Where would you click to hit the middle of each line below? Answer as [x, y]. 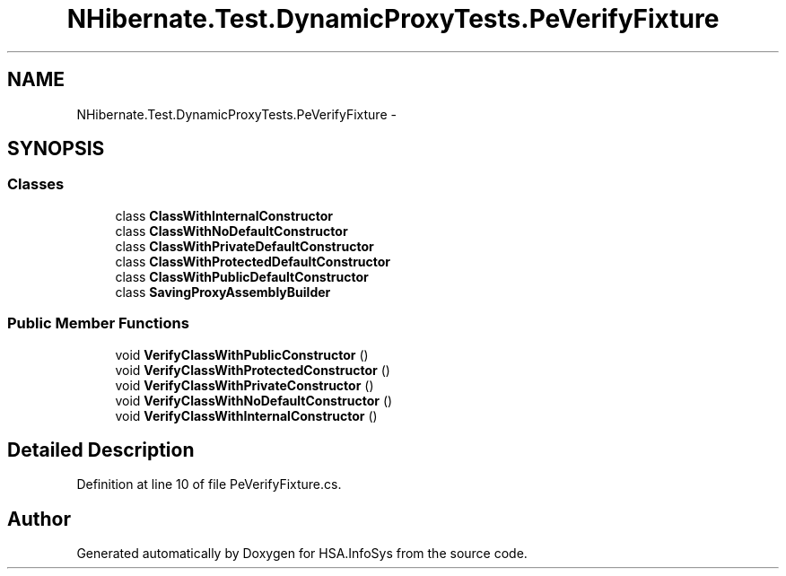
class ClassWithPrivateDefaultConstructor [245, 246]
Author [39, 519]
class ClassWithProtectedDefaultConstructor [253, 261]
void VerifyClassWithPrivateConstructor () [245, 385]
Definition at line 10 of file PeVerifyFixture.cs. [209, 484]
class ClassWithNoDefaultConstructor [231, 231]
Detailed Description [101, 449]
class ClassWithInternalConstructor [224, 215]
